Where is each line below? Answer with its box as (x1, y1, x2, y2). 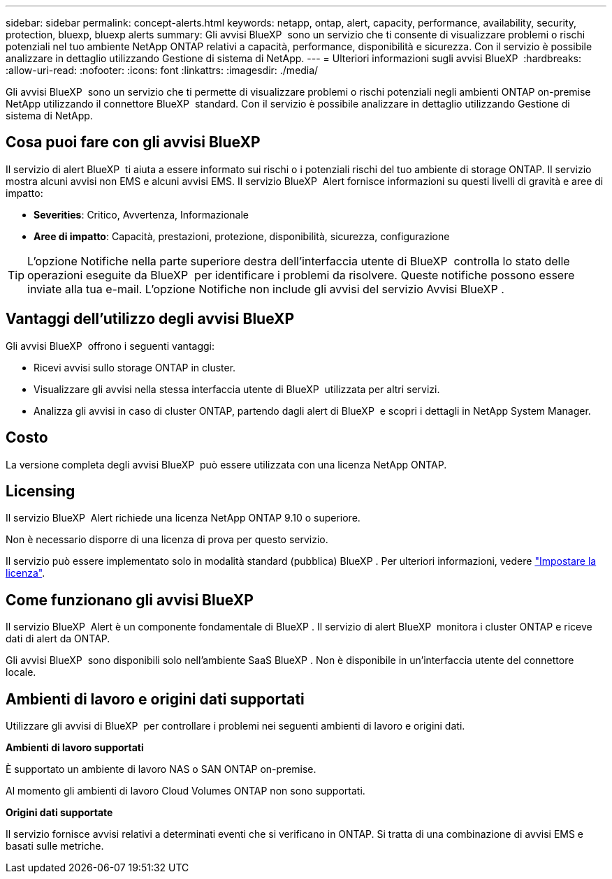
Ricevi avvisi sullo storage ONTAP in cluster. (34, 361, 236, 374)
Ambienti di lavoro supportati (6, 741, 144, 754)
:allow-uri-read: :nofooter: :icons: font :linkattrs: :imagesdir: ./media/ (6, 64, 319, 76)
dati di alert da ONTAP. (6, 633, 110, 645)
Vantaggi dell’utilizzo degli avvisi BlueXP (6, 310, 295, 328)
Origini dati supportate (6, 806, 113, 819)
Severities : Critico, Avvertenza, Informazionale (34, 208, 249, 221)
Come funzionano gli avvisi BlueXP (6, 591, 254, 609)
